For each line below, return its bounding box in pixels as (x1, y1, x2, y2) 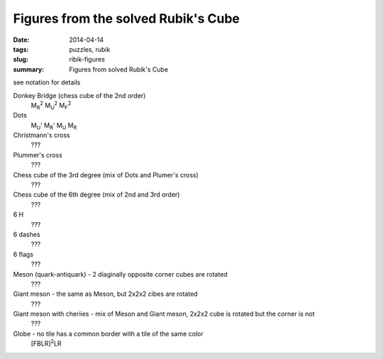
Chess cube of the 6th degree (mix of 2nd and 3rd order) (13, 190, 180, 199)
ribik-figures (69, 55, 106, 64)
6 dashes (13, 230, 40, 238)
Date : (13, 35, 30, 44)
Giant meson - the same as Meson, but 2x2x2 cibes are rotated (13, 289, 198, 298)
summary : (13, 65, 45, 74)
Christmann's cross (13, 131, 70, 140)
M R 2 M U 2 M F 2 (30, 100, 72, 111)
